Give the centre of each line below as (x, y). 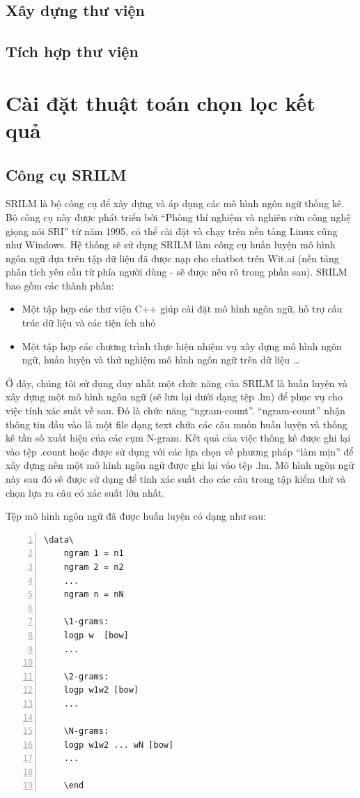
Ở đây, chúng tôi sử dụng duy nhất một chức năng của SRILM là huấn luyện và (177, 383)
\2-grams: (86, 676)
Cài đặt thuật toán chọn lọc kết (161, 102)
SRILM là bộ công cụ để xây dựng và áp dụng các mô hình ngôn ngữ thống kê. (175, 203)
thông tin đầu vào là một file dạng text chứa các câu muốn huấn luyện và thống (177, 424)
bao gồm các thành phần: (60, 285)
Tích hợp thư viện (72, 51)
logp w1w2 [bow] (101, 690)
